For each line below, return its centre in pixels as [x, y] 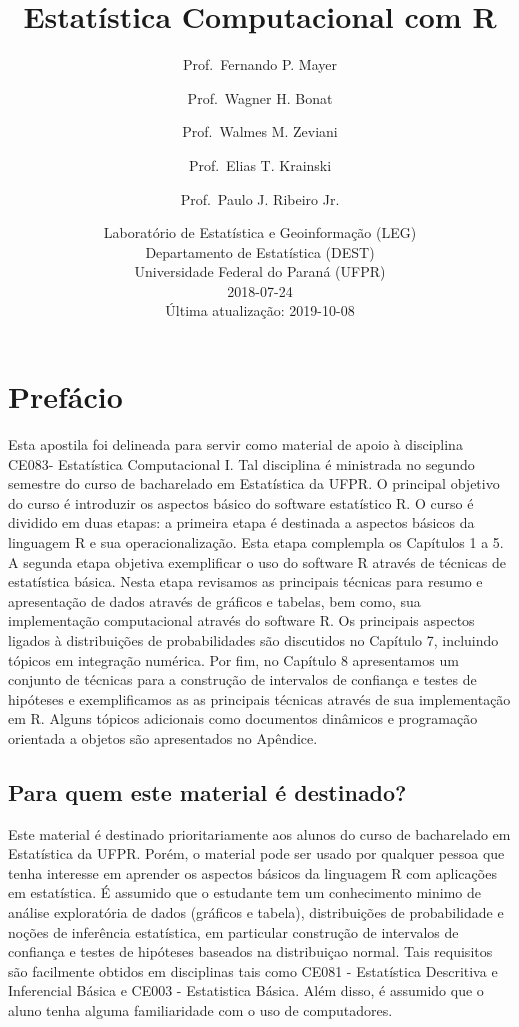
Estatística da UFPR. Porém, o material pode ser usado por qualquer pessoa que [256, 853]
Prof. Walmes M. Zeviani [260, 131]
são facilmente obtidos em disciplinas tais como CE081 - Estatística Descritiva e [253, 970]
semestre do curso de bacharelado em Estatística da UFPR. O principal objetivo [254, 483]
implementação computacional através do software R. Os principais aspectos [241, 620]
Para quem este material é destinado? [207, 791]
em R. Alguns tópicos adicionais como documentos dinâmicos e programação [243, 718]
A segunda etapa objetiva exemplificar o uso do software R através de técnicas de [257, 561]
